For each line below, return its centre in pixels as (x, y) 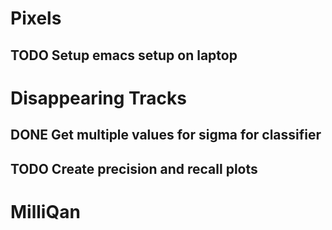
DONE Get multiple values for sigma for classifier (166, 135)
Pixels (36, 18)
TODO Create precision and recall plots (134, 168)
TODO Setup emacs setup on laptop (124, 55)
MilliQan (45, 211)
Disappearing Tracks (98, 98)
